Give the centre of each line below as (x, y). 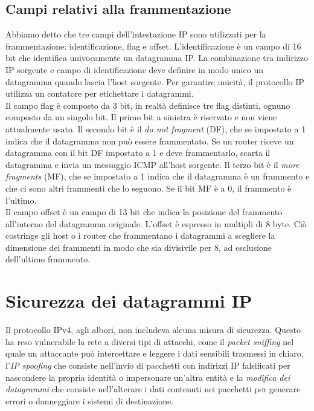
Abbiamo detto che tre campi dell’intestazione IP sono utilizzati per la (136, 34)
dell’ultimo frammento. (48, 259)
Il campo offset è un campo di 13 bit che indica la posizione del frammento (144, 212)
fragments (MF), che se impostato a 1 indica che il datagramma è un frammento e (158, 176)
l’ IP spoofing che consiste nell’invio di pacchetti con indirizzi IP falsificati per (148, 365)
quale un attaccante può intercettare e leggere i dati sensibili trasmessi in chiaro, (155, 353)
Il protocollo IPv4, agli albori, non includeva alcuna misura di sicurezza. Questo (153, 330)
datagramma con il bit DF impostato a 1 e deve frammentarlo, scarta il (138, 153)
